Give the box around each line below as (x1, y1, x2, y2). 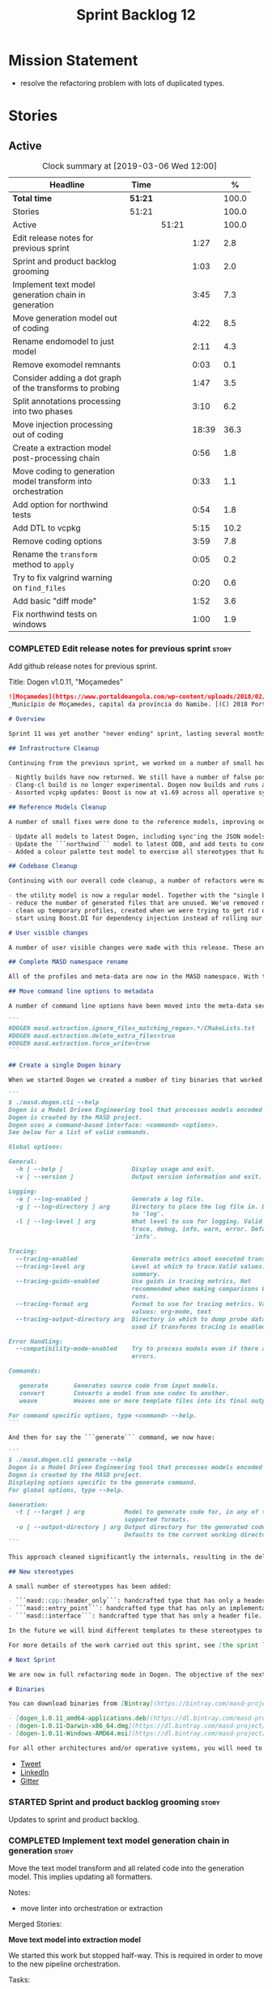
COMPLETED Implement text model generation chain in (8, 1835, 230, 1846)
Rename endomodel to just (12, 335, 115, 346)
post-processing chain (12, 452, 100, 463)
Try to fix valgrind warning (12, 572, 113, 583)
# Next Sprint (8, 1656, 57, 1664)
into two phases (12, 406, 73, 417)
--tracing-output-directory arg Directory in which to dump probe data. (15, 1315, 270, 1323)
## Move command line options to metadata (8, 987, 154, 995)
